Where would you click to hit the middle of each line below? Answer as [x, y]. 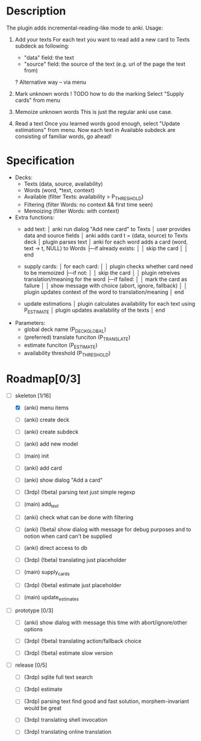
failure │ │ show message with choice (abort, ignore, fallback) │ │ [106, 285]
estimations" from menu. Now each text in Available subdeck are [95, 130]
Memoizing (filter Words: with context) [72, 211]
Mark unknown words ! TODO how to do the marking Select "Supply [99, 93]
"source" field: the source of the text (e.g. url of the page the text [104, 64]
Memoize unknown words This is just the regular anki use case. [94, 112]
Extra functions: [35, 217]
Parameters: [30, 323]
